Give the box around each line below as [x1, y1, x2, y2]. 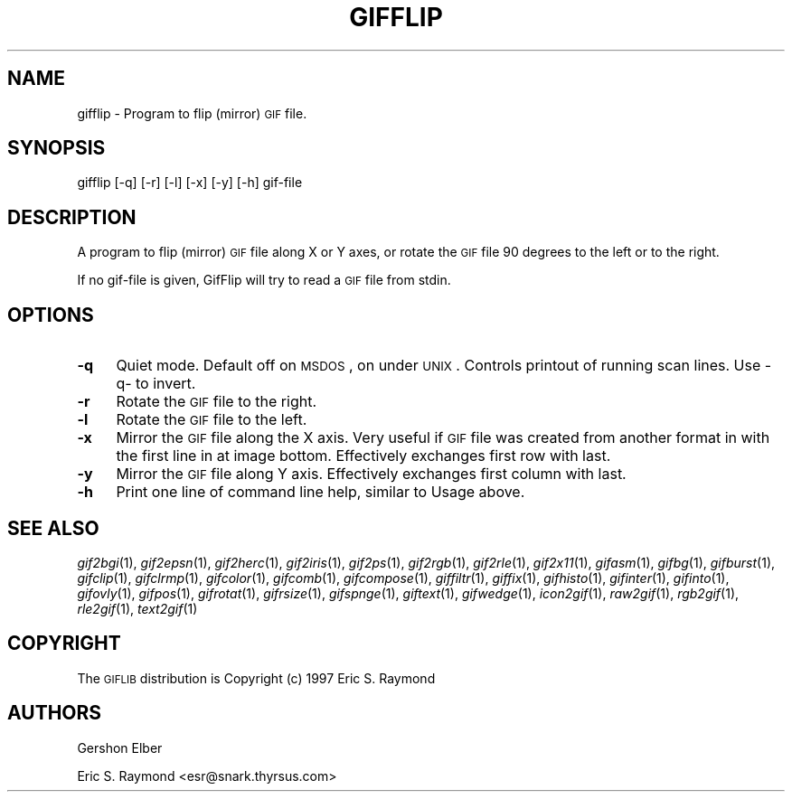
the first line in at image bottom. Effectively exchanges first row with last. [116, 446, 611, 465]
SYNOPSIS [7, 136, 106, 160]
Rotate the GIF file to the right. [116, 392, 317, 411]
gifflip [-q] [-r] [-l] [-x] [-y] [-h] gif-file [77, 174, 303, 191]
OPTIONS [7, 303, 94, 326]
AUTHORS [7, 701, 102, 725]
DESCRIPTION [7, 205, 137, 229]
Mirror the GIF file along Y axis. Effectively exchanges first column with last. [116, 465, 627, 484]
